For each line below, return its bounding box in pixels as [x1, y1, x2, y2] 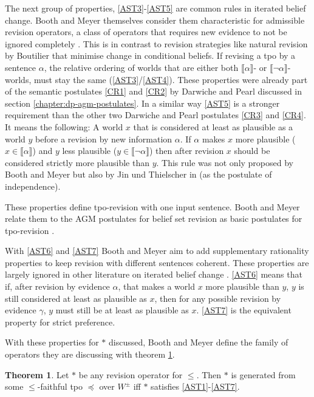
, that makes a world [118, 280, 195, 293]
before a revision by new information [35, 132, 172, 145]
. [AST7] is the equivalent [196, 304, 292, 316]
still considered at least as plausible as [5, 292, 147, 304]
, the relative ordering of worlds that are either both [44, 61, 239, 73]
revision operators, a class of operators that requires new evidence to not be [5, 25, 287, 38]
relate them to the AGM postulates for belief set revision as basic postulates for [5, 212, 302, 225]
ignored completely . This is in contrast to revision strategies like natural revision [5, 37, 308, 50]
